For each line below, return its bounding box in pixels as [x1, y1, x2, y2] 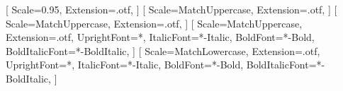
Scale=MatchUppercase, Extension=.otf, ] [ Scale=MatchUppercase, [6, 16, 303, 30]
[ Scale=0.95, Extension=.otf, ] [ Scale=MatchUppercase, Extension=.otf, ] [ [6, 2, 337, 16]
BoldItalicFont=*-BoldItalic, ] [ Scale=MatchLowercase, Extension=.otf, [6, 43, 320, 58]
